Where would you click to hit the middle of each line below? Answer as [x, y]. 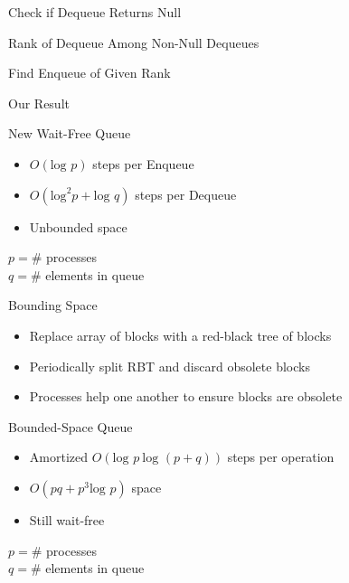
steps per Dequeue [186, 194]
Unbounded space [78, 226]
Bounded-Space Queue [71, 426]
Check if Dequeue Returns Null [95, 12]
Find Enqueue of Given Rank [90, 73]
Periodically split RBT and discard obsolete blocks [170, 366]
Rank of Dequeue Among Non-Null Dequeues [134, 42]
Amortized [59, 457]
